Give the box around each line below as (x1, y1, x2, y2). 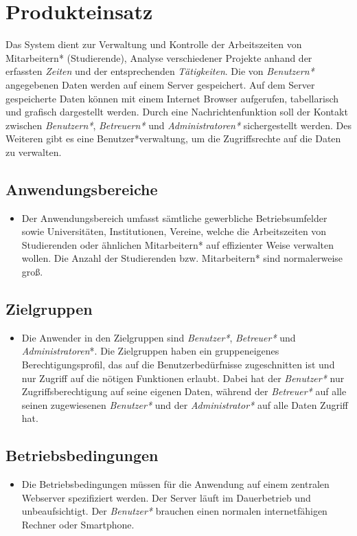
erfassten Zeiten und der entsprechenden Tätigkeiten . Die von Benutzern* (5, 64, 314, 78)
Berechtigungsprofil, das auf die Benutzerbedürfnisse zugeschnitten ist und (21, 357, 335, 372)
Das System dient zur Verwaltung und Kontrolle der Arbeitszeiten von (5, 37, 302, 52)
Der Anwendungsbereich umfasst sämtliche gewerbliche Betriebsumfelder (21, 210, 327, 225)
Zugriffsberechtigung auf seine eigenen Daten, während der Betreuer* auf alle (21, 384, 347, 399)
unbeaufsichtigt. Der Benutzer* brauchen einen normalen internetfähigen (21, 504, 327, 518)
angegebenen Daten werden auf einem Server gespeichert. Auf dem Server (5, 77, 315, 91)
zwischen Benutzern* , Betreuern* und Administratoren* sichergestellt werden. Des (5, 118, 352, 132)
